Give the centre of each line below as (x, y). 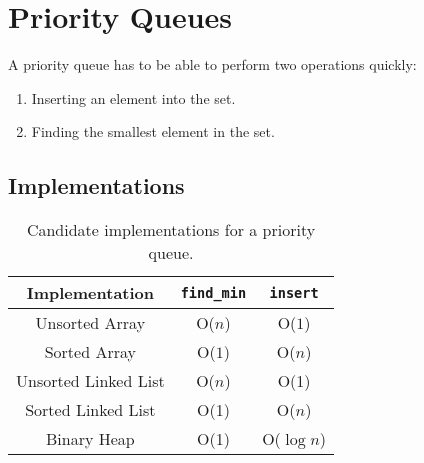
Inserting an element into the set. (133, 97)
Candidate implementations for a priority (171, 230)
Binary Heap (90, 439)
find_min (213, 292)
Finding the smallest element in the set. (153, 131)
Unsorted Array (90, 323)
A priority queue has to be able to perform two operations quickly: (212, 64)
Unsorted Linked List (90, 381)
